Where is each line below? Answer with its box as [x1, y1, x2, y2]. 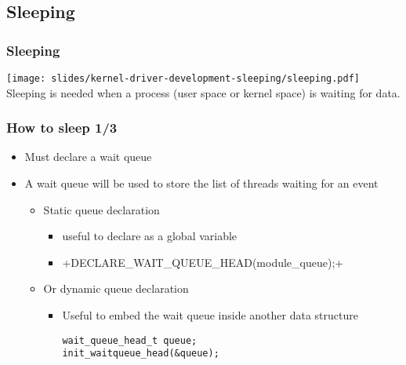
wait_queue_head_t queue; [62, 334, 198, 346]
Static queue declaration [43, 201, 160, 217]
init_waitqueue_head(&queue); [62, 348, 219, 360]
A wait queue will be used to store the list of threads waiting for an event [24, 175, 379, 192]
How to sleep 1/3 [6, 118, 118, 137]
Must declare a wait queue [24, 148, 152, 165]
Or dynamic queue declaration [43, 280, 189, 297]
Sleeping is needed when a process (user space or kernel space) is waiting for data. [6, 84, 401, 100]
